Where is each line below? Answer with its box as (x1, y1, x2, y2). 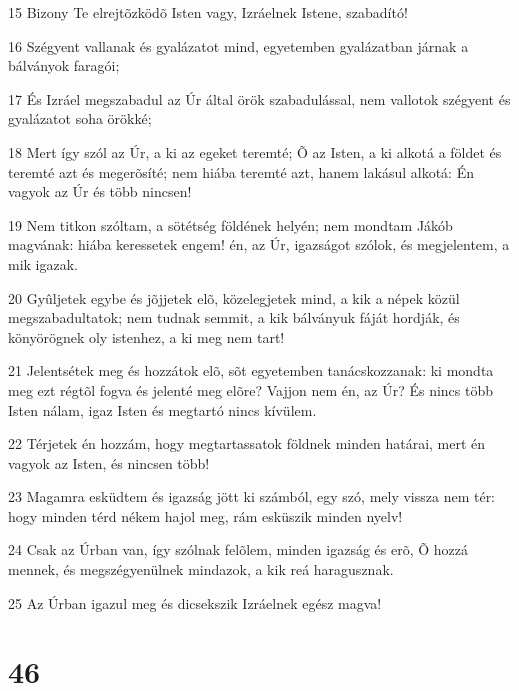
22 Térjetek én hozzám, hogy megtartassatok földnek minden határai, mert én (8, 433, 486, 454)
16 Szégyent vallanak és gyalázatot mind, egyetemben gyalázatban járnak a (8, 35, 469, 56)
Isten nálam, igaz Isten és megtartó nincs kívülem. (8, 399, 317, 420)
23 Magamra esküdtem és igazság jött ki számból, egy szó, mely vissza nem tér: (8, 486, 496, 507)
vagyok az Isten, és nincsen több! (8, 452, 210, 473)
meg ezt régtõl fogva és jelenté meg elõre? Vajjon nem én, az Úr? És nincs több (8, 379, 494, 400)
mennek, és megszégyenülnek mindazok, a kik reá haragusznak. (8, 559, 394, 580)
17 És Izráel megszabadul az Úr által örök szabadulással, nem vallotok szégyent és (8, 88, 511, 109)
